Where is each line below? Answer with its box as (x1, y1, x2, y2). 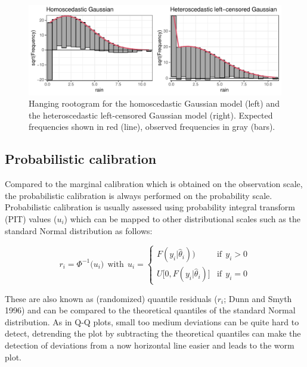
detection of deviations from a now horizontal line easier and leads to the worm (5, 339, 294, 352)
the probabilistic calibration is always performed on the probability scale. (5, 189, 272, 201)
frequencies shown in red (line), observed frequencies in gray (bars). (29, 120, 275, 133)
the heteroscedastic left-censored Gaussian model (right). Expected (29, 108, 273, 121)
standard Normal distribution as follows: (5, 224, 153, 237)
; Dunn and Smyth (224, 292, 292, 304)
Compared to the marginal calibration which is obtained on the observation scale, (5, 178, 303, 190)
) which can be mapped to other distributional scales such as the (64, 212, 300, 225)
